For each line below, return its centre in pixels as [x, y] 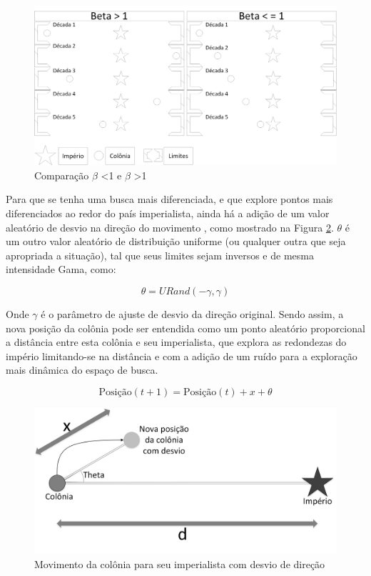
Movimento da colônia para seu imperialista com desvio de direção [180, 564]
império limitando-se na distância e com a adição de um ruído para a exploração [182, 356]
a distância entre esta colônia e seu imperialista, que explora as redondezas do [176, 342]
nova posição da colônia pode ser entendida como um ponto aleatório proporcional [185, 328]
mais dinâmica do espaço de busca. [82, 370]
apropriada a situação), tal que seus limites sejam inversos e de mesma [160, 255]
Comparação [62, 175]
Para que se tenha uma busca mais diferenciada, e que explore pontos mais [169, 199]
